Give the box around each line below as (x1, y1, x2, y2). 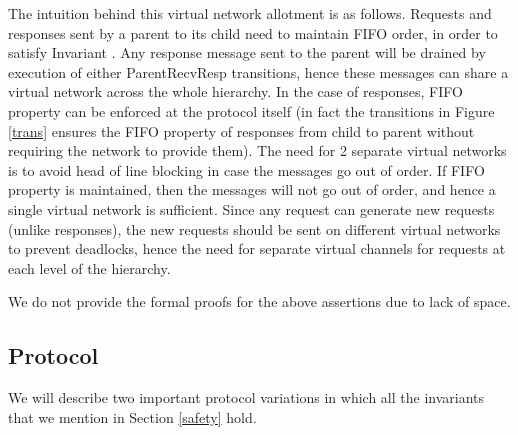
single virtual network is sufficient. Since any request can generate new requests (8, 198, 495, 219)
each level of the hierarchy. (8, 257, 171, 278)
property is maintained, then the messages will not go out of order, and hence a (8, 179, 496, 200)
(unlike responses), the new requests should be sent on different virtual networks (8, 218, 501, 239)
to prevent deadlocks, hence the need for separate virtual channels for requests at (8, 238, 506, 259)
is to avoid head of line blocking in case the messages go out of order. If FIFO (8, 159, 485, 180)
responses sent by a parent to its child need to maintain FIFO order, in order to (8, 22, 498, 43)
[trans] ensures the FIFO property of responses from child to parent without (8, 120, 475, 141)
